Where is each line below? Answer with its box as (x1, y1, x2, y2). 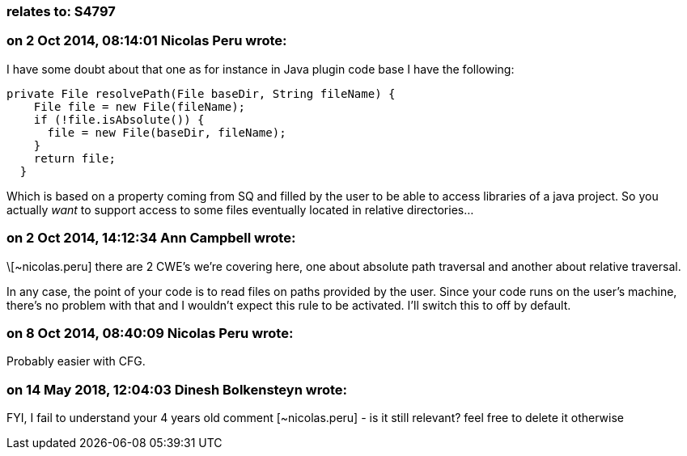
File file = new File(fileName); (33, 99, 246, 113)
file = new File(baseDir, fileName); (47, 125, 286, 139)
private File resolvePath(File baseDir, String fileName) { (6, 87, 396, 100)
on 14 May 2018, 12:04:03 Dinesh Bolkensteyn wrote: (6, 381, 347, 398)
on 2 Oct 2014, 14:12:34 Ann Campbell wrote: (6, 230, 296, 247)
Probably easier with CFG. (6, 354, 146, 369)
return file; (33, 151, 116, 165)
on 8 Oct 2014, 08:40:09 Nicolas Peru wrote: (6, 324, 294, 341)
